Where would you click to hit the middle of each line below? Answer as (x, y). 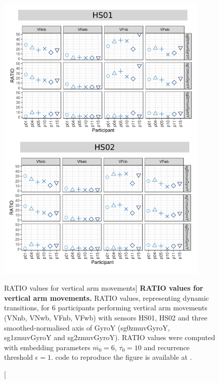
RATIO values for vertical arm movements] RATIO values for (104, 288)
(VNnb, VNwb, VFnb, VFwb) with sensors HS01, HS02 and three (106, 317)
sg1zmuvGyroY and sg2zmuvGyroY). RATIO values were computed (110, 337)
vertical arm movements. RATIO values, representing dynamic (107, 297)
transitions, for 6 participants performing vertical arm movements (106, 308)
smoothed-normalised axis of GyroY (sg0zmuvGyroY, (87, 327)
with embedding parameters (47, 347)
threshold (18, 357)
